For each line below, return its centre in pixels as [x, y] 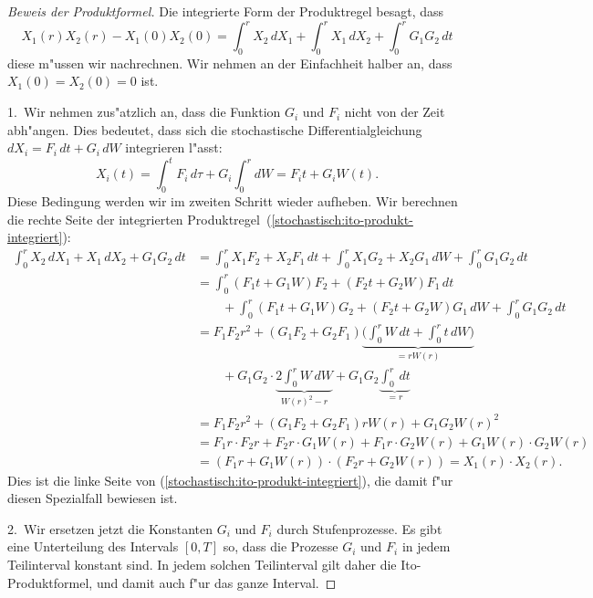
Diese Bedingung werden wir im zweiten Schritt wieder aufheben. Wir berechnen [233, 201]
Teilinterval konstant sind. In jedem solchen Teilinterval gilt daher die [202, 564]
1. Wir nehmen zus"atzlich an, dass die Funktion [144, 112]
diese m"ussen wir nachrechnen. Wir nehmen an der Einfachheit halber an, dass [230, 63]
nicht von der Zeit [395, 112]
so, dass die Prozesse [281, 546]
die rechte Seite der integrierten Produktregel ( [140, 219]
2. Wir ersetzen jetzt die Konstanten [110, 528]
